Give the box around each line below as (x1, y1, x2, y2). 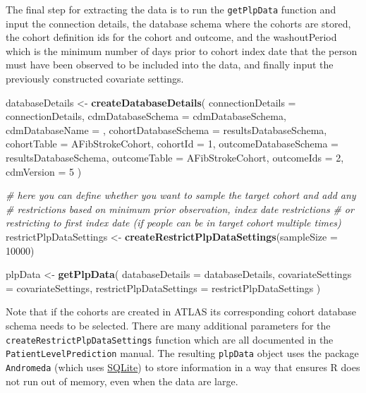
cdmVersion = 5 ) (6, 164, 82, 179)
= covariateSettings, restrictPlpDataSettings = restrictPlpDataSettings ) (6, 280, 321, 295)
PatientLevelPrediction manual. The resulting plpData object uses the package (6, 346, 359, 361)
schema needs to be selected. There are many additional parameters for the (6, 318, 331, 332)
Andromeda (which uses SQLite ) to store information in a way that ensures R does (6, 359, 360, 374)
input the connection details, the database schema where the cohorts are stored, (6, 16, 351, 30)
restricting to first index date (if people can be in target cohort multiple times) (6, 215, 341, 230)
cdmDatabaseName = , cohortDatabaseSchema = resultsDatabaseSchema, (6, 122, 327, 137)
